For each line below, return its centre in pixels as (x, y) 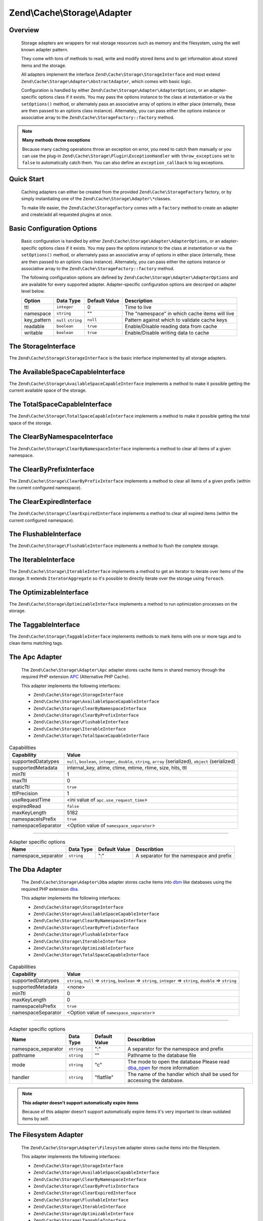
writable (34, 333)
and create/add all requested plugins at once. (67, 214)
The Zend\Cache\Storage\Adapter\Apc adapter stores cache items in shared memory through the (123, 670)
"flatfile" (104, 1077)
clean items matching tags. (36, 643)
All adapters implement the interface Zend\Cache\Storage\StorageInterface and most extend (121, 74)
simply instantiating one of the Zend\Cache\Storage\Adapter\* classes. (96, 199)
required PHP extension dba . (50, 889)
